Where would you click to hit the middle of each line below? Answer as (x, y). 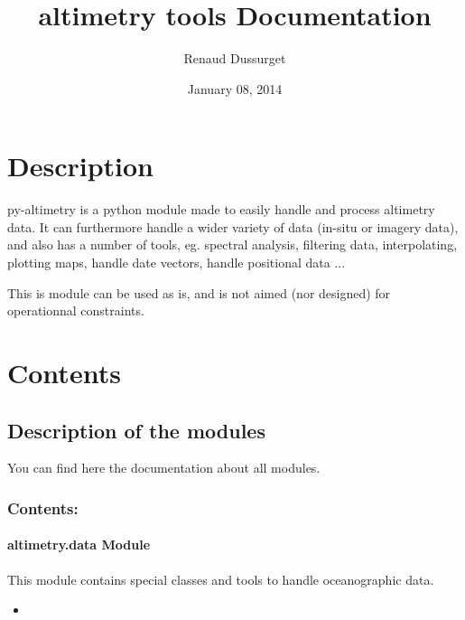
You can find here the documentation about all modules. (164, 468)
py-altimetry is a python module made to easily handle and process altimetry (221, 209)
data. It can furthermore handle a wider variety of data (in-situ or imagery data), (233, 226)
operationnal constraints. (76, 310)
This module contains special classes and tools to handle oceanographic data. (221, 579)
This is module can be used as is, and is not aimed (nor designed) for (199, 292)
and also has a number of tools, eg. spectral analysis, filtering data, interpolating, (232, 244)
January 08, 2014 (235, 88)
